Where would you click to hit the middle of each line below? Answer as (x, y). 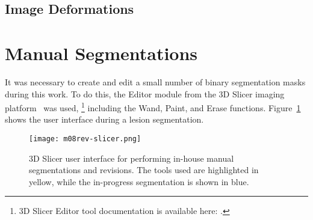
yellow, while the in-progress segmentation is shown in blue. (139, 181)
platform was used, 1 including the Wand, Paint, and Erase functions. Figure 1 (153, 107)
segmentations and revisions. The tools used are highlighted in (144, 170)
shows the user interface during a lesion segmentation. (104, 119)
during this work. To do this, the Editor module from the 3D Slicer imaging (145, 93)
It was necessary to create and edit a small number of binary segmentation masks (155, 81)
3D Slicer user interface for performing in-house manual (132, 158)
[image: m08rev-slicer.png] (85, 139)
